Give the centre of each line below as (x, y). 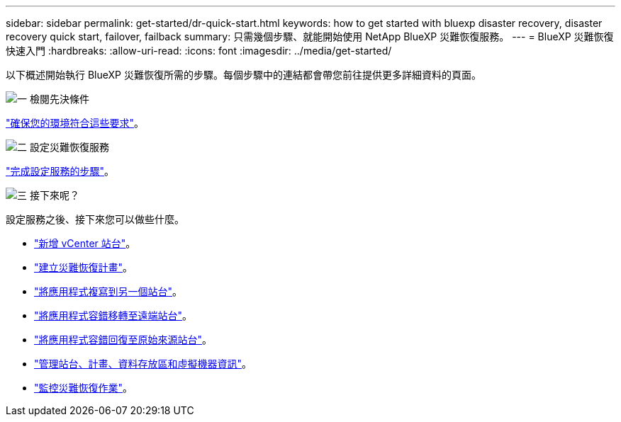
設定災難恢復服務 (69, 147)
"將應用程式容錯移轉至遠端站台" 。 (113, 315)
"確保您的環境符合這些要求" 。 (75, 123)
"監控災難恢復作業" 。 (84, 388)
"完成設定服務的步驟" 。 (60, 171)
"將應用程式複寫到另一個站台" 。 (108, 291)
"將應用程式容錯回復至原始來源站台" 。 (123, 340)
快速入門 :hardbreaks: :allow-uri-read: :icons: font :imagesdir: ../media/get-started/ (199, 51)
